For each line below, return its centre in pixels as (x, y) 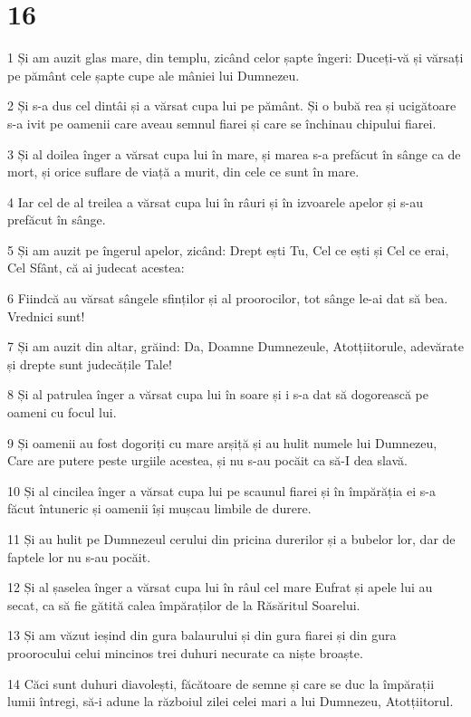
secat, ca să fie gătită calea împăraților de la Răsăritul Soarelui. (184, 604)
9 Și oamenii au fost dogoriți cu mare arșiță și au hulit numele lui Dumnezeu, (222, 442)
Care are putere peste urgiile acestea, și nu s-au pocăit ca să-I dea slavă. (207, 460)
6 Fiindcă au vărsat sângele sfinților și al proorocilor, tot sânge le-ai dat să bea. (228, 298)
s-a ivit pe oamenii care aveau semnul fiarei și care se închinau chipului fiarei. (222, 123)
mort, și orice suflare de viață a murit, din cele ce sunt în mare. (183, 172)
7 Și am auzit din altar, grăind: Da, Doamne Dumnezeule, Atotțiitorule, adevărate (235, 346)
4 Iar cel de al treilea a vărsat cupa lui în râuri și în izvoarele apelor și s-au (216, 201)
